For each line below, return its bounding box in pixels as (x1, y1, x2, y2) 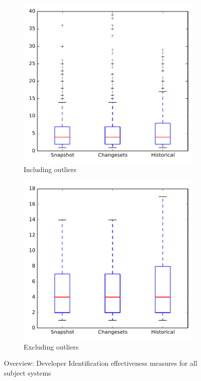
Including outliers (24, 164, 77, 175)
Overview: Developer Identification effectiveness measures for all (4, 358, 198, 368)
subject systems (4, 367, 51, 378)
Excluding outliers (24, 341, 79, 352)
